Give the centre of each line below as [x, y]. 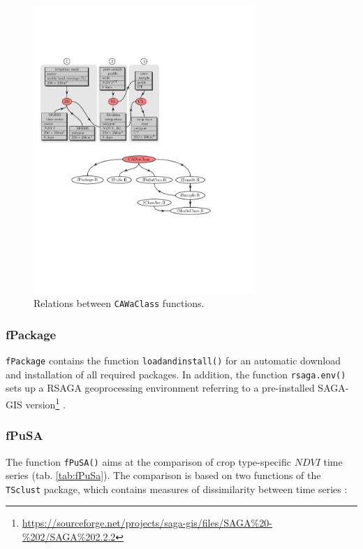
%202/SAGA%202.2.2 [69, 536]
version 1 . [45, 403]
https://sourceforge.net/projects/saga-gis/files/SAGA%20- [147, 523]
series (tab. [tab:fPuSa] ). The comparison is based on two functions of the [163, 475]
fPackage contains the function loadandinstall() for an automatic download [173, 361]
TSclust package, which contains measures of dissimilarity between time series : [177, 489]
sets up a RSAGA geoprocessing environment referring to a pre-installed [160, 388]
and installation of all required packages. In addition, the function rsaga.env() [176, 374]
